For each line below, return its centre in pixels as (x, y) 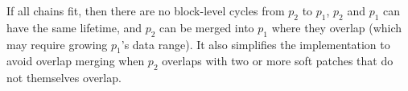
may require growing (57, 44)
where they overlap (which (337, 27)
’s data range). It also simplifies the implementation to (256, 44)
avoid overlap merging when (76, 61)
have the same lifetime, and (74, 27)
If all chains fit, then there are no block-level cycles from (146, 10)
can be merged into (207, 27)
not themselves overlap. (64, 78)
